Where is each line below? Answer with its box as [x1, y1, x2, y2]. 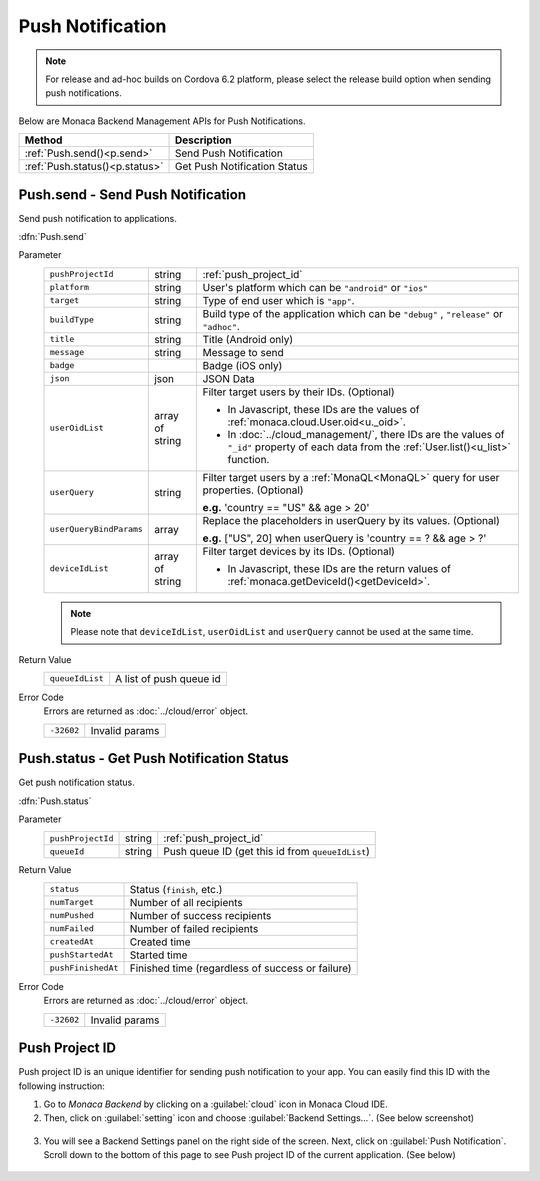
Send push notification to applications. [18, 212, 177, 224]
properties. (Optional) [202, 483, 304, 497]
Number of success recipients [129, 908, 272, 922]
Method [24, 133, 63, 147]
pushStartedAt [49, 950, 114, 960]
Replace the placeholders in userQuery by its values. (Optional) [202, 513, 500, 527]
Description [174, 133, 232, 147]
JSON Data [202, 371, 255, 385]
